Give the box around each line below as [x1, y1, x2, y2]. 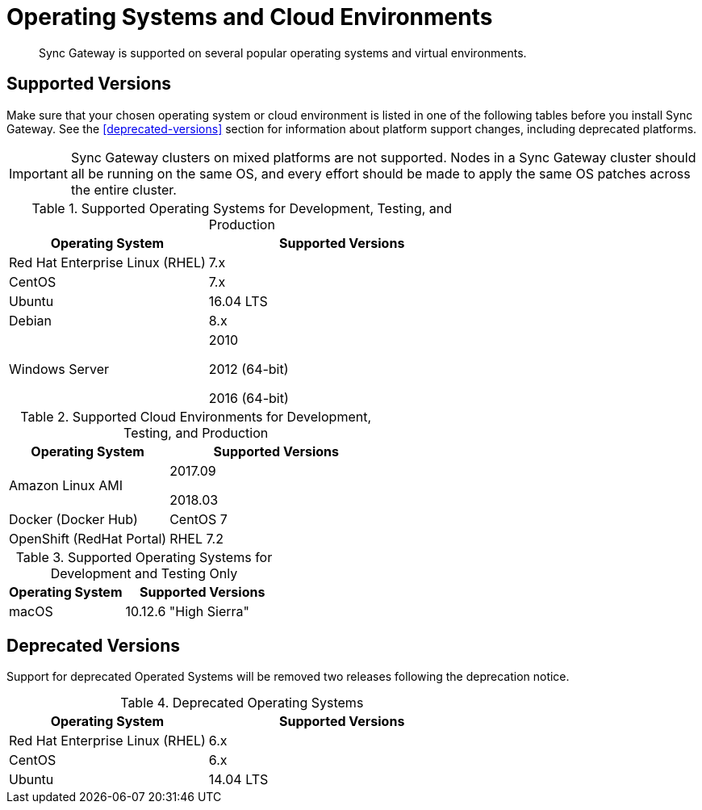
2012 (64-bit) [208, 360, 289, 377]
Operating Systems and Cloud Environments [6, 3, 493, 31]
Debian [9, 312, 52, 329]
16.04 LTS [208, 292, 268, 309]
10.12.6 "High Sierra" [125, 602, 249, 619]
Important [9, 165, 68, 182]
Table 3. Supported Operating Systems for [15, 548, 273, 565]
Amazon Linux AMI [9, 476, 123, 493]
